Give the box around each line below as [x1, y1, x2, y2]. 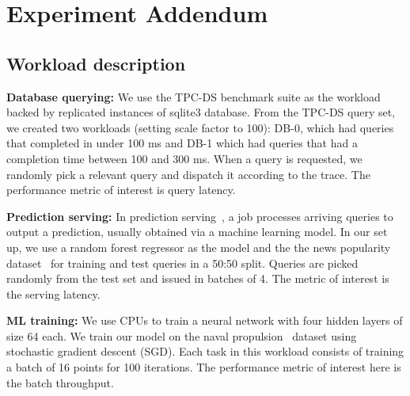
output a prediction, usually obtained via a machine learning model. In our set [6, 223, 388, 240]
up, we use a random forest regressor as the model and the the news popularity [6, 238, 391, 255]
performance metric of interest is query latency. [6, 181, 236, 198]
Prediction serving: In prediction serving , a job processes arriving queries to [6, 208, 393, 224]
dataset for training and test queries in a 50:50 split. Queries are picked [6, 254, 359, 271]
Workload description [6, 51, 186, 75]
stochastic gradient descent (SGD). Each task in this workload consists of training [6, 343, 404, 360]
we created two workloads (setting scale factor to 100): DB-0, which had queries [6, 119, 394, 135]
